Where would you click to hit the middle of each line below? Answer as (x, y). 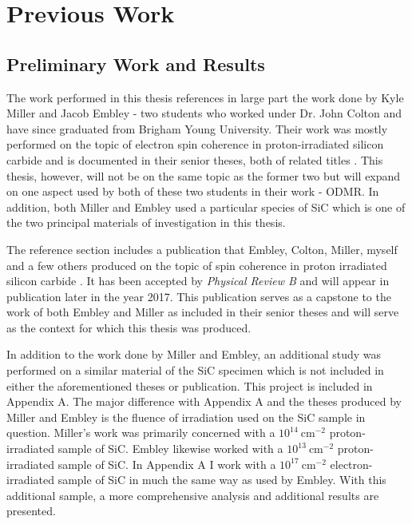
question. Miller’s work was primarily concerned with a (141, 433)
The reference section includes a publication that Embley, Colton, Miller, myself (202, 249)
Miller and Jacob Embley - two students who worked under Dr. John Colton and (204, 113)
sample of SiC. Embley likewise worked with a (170, 449)
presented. (31, 511)
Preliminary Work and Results (136, 64)
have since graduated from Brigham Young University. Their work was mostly (197, 128)
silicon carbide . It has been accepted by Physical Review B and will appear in (198, 281)
